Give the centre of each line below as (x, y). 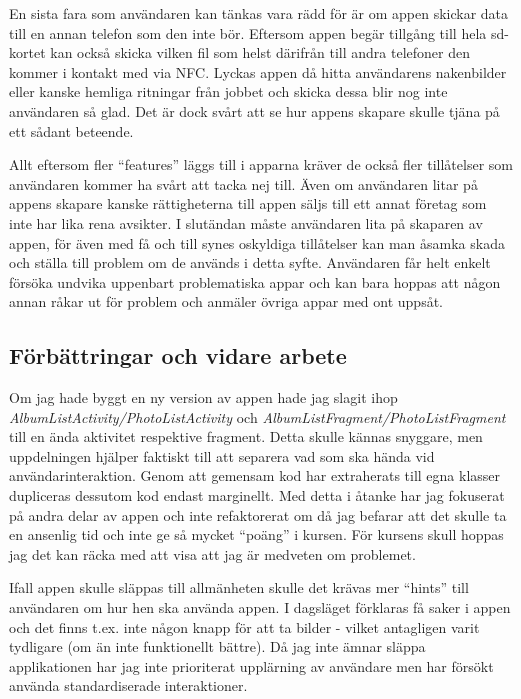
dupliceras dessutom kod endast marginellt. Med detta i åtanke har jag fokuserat (257, 495)
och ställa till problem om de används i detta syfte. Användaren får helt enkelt (250, 262)
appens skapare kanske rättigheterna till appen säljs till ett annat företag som (248, 203)
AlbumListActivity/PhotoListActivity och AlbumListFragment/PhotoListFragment (257, 416)
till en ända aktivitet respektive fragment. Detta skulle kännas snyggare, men (246, 436)
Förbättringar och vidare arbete (178, 355)
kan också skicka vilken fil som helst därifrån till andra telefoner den (260, 52)
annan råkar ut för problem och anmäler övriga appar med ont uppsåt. (226, 301)
